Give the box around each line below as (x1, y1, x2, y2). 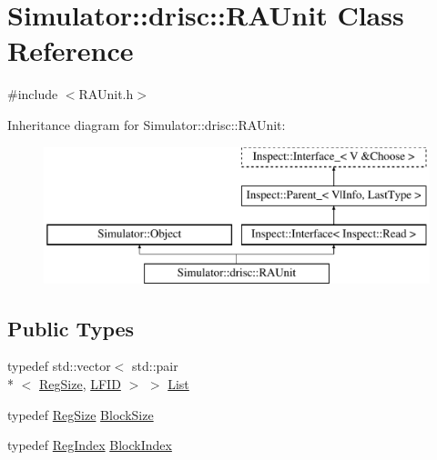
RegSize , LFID (39, 375, 121, 394)
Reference (7, 32, 134, 69)
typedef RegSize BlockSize (7, 405, 154, 424)
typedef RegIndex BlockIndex (7, 435, 172, 455)
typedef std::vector (7, 356, 111, 375)
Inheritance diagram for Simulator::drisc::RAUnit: (7, 115, 286, 134)
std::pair (132, 356, 178, 375)
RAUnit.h (78, 85, 134, 104)
